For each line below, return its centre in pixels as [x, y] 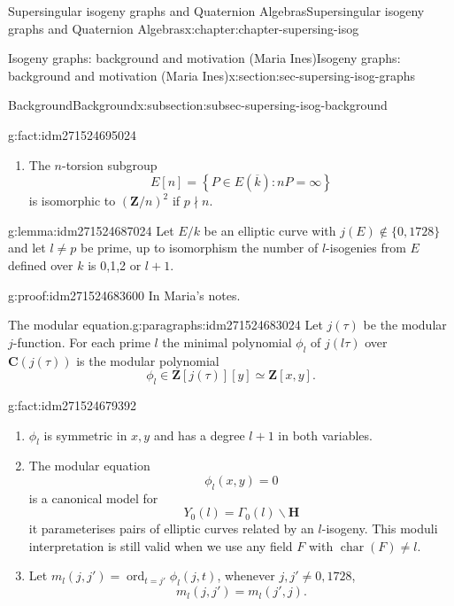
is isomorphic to [72, 201]
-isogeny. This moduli [380, 528]
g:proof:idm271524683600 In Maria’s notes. [124, 295]
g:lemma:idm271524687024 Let [91, 230]
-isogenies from [366, 248]
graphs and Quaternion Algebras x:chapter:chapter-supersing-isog [184, 28]
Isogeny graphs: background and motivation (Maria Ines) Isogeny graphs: [204, 58]
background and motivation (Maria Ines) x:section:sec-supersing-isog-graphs [212, 75]
